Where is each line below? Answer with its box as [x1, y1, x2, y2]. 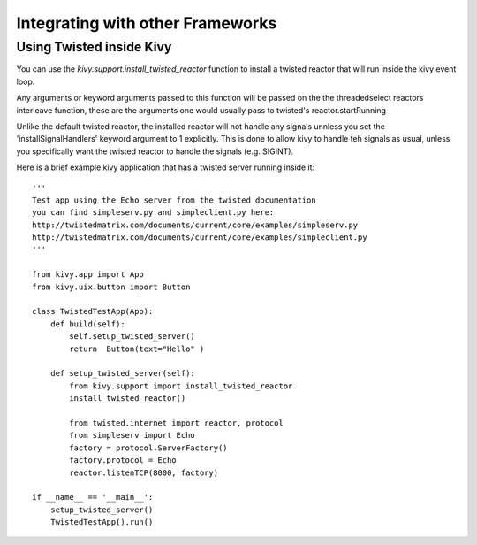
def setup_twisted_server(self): [49, 368, 196, 379]
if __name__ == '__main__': [32, 492, 154, 503]
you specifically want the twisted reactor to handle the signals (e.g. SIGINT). [16, 146, 294, 157]
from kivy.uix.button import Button [32, 281, 191, 292]
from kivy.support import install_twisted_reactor [69, 380, 293, 391]
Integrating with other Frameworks [16, 13, 277, 33]
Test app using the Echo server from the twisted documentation [32, 195, 317, 205]
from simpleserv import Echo [69, 430, 196, 441]
